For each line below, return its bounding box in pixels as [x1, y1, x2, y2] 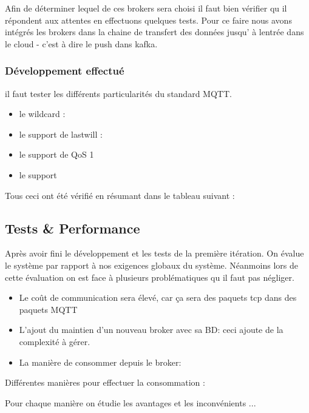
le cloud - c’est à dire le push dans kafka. [5, 37, 158, 50]
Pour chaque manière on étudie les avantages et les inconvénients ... [5, 396, 256, 409]
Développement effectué [5, 63, 124, 78]
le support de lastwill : [19, 127, 103, 140]
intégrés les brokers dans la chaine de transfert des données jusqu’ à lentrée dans [5, 25, 304, 38]
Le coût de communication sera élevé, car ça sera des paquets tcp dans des [19, 291, 297, 304]
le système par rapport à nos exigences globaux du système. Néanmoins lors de [5, 258, 298, 271]
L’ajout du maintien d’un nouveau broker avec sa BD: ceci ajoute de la [19, 323, 284, 336]
